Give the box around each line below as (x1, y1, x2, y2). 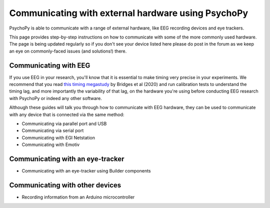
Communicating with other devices (9, 180, 121, 189)
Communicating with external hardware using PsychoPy (9, 7, 248, 18)
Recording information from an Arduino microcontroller (21, 194, 135, 200)
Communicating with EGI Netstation (21, 134, 95, 140)
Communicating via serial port (21, 127, 84, 133)
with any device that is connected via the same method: (9, 111, 124, 117)
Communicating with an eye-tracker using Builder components (21, 168, 151, 174)
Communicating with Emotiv (21, 141, 80, 147)
